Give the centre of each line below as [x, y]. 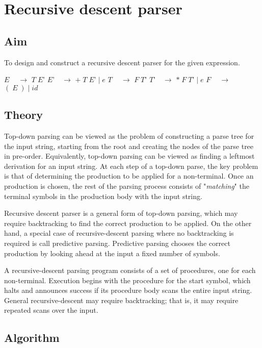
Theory [24, 115]
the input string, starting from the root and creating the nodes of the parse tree [129, 146]
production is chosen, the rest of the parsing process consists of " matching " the [127, 185]
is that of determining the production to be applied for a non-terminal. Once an [129, 176]
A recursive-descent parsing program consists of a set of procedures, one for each [130, 270]
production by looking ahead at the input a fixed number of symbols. [112, 253]
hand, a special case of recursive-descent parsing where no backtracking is [119, 233]
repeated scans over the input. [51, 310]
